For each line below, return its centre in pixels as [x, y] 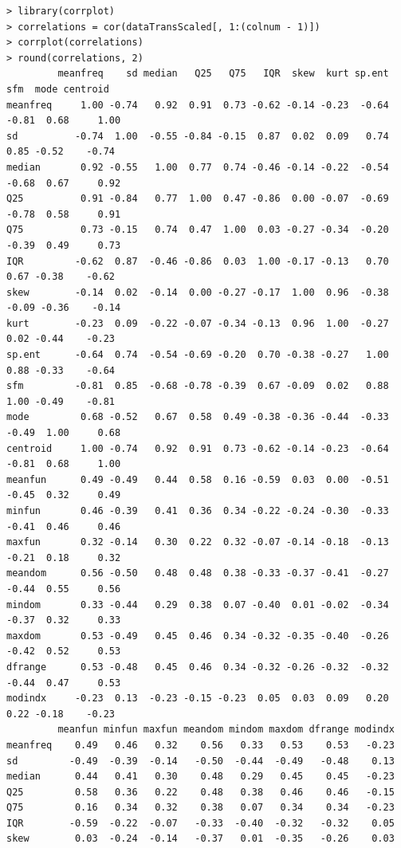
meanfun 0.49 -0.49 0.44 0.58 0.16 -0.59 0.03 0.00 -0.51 [198, 479]
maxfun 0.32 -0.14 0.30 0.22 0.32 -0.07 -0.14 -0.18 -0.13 [198, 542]
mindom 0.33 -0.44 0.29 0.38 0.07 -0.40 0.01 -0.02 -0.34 [198, 605]
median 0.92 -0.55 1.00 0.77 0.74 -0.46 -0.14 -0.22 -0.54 [198, 167]
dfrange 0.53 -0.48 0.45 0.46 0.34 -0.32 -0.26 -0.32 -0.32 [198, 667]
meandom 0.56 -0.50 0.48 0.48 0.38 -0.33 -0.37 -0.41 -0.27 [198, 573]
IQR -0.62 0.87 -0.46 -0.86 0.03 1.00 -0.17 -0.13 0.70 [198, 261]
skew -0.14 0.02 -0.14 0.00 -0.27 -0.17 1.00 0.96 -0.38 [198, 292]
